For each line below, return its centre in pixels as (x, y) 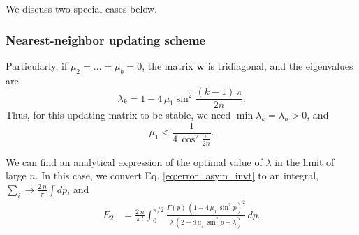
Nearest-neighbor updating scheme (106, 39)
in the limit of (305, 161)
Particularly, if (37, 65)
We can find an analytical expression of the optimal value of (134, 161)
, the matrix (168, 65)
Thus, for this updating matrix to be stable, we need (118, 115)
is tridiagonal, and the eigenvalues (280, 65)
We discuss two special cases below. (82, 8)
